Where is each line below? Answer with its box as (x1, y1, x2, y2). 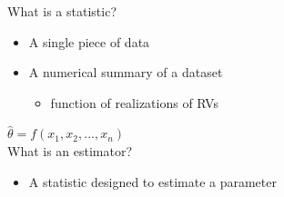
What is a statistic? (7, 2, 117, 20)
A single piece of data (28, 32, 150, 51)
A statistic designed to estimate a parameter (28, 172, 277, 191)
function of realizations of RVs (50, 93, 218, 112)
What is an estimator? (7, 141, 133, 160)
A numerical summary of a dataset (28, 63, 223, 82)
